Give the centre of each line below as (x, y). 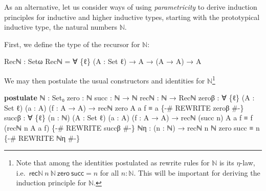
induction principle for (51, 183)
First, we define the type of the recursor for (72, 44)
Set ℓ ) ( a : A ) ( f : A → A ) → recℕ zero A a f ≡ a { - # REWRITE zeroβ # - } (124, 107)
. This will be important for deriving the (197, 172)
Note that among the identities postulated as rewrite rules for (113, 163)
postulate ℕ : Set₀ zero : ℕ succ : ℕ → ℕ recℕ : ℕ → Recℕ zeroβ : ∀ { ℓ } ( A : (129, 98)
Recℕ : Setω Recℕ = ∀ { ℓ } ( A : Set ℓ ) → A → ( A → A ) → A (103, 61)
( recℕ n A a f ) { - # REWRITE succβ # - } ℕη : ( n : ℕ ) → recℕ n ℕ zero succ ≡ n (132, 128)
